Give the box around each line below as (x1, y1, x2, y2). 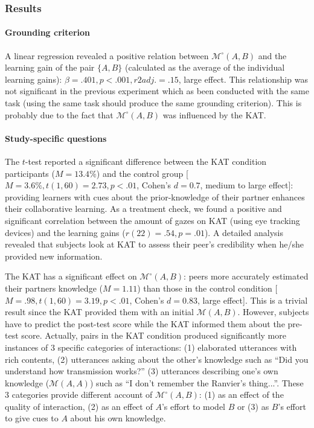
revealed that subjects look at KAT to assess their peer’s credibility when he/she (5, 238, 304, 251)
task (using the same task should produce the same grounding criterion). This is (5, 97, 302, 109)
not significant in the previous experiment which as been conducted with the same (5, 85, 309, 97)
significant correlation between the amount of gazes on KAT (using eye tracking (5, 214, 300, 226)
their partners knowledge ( (5, 281, 103, 294)
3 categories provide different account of (5, 388, 153, 401)
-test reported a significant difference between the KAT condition (25, 155, 267, 167)
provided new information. (5, 249, 103, 262)
